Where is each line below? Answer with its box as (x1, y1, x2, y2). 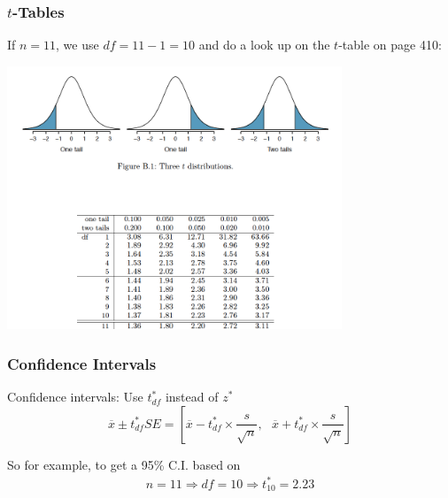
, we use (56, 35, 99, 54)
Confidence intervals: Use (7, 387, 143, 406)
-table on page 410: (338, 35, 442, 54)
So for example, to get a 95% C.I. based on (7, 455, 241, 473)
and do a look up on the (198, 35, 330, 54)
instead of (165, 387, 219, 406)
